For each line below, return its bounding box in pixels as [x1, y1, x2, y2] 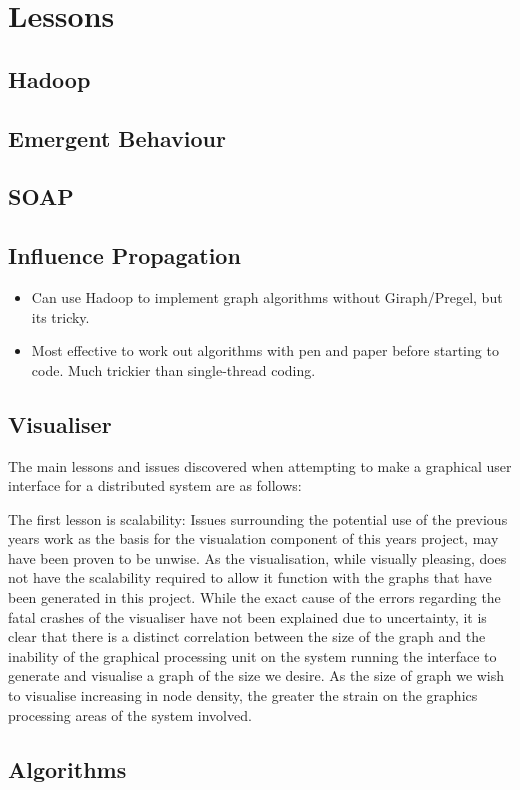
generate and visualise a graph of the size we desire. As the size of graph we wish [8, 665, 505, 686]
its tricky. [31, 306, 90, 327]
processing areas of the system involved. [8, 704, 252, 725]
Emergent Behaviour [8, 122, 226, 153]
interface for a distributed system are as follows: [8, 475, 302, 496]
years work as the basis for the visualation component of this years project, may [8, 528, 499, 549]
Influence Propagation [8, 240, 241, 271]
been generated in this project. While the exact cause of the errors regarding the [8, 587, 501, 608]
